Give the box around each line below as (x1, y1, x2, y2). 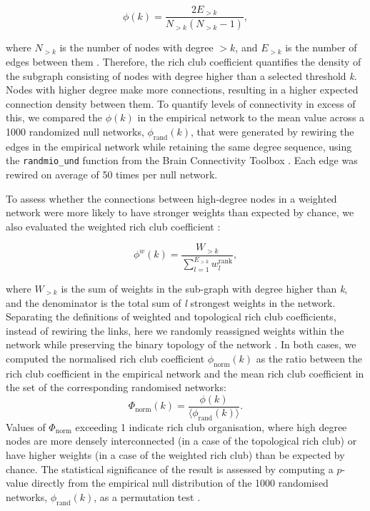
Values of (6, 419, 46, 434)
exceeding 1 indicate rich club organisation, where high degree (75, 419, 347, 434)
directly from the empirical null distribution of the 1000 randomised (31, 475, 329, 490)
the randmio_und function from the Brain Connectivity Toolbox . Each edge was (6, 153, 358, 168)
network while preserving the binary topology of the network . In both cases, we (6, 337, 356, 352)
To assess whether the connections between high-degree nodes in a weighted (6, 191, 337, 206)
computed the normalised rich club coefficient (6, 350, 205, 365)
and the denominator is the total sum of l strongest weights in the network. (6, 295, 336, 310)
